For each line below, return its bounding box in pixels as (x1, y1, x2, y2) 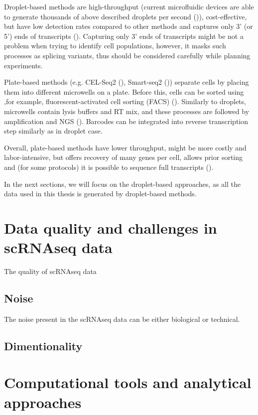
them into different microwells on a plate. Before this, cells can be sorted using (4, 86, 244, 97)
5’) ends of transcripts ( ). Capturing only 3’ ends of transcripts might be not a (4, 30, 244, 41)
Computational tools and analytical (4, 372, 252, 393)
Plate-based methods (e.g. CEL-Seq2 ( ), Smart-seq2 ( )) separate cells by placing (4, 77, 249, 87)
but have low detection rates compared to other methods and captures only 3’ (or (4, 21, 253, 31)
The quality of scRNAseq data (4, 266, 97, 276)
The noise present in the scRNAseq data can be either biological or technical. (4, 313, 240, 324)
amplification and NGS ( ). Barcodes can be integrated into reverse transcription (4, 116, 249, 126)
